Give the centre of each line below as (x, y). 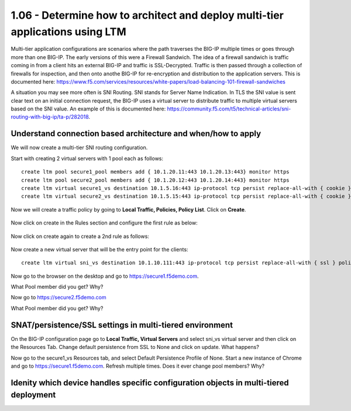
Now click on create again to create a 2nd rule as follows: (80, 236)
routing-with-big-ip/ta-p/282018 (50, 117)
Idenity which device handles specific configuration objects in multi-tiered (150, 383)
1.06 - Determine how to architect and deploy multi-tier (147, 15)
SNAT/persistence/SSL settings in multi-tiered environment (122, 325)
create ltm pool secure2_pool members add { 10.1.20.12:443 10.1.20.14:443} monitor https (155, 180)
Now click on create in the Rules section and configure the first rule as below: (104, 223)
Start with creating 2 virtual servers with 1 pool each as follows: (87, 158)
